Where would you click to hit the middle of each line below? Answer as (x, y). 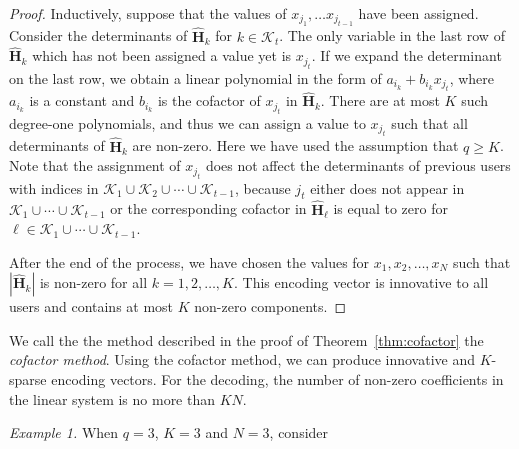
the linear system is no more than (112, 398)
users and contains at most (91, 306)
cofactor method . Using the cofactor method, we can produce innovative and (242, 359)
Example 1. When (64, 432)
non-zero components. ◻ (270, 306)
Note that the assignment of (95, 165)
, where (472, 77)
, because (263, 187)
